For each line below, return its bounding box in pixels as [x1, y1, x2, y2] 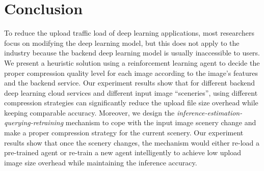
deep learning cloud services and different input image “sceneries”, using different [4, 87, 258, 98]
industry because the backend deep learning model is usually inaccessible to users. [4, 47, 260, 58]
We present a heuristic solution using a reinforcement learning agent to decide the [4, 57, 260, 68]
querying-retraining [4, 117, 64, 128]
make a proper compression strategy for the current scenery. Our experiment [4, 127, 244, 138]
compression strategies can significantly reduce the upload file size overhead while [4, 97, 258, 108]
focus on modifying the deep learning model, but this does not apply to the [4, 37, 240, 48]
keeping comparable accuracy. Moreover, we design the [4, 107, 175, 118]
